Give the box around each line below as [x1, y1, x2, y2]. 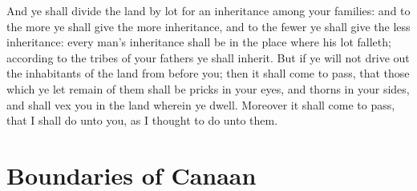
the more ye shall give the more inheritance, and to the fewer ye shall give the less [6, 18, 411, 34]
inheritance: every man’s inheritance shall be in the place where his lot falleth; [6, 34, 391, 50]
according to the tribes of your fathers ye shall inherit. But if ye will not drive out [6, 49, 410, 66]
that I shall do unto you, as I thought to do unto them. [6, 112, 278, 129]
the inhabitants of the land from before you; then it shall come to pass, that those [6, 65, 410, 82]
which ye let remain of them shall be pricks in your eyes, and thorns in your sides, [6, 80, 410, 97]
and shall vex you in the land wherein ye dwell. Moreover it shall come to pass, [6, 96, 395, 113]
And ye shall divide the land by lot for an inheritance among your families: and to [6, 2, 411, 18]
